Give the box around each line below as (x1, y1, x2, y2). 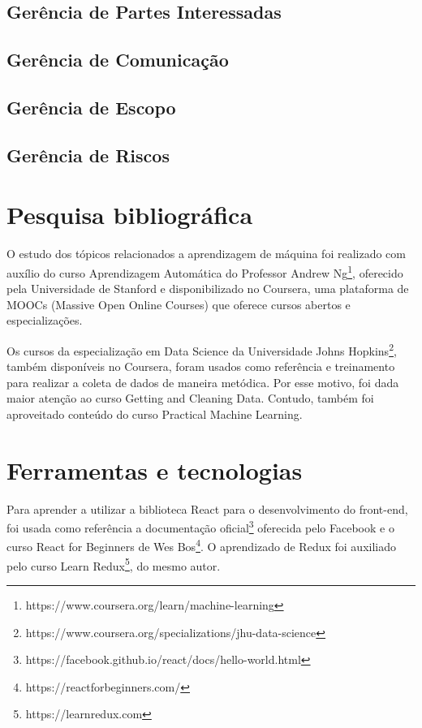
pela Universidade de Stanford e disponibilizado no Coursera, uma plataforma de (6, 280, 409, 297)
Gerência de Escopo (6, 94, 176, 119)
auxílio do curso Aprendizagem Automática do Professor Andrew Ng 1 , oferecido (6, 261, 403, 281)
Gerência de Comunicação (6, 47, 229, 72)
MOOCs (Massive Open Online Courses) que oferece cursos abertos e (6, 295, 351, 312)
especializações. (6, 312, 83, 329)
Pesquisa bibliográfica (6, 198, 253, 231)
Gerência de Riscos (6, 142, 170, 167)
